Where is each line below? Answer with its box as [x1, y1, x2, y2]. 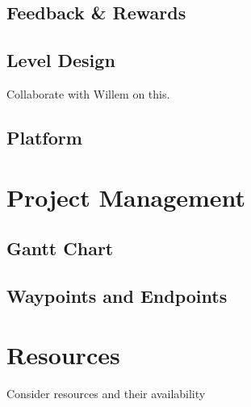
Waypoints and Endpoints [6, 283, 228, 308]
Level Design [6, 48, 115, 73]
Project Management [6, 180, 246, 213]
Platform [6, 124, 82, 149]
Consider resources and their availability [6, 385, 206, 402]
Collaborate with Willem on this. [6, 85, 170, 102]
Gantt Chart [6, 236, 114, 261]
